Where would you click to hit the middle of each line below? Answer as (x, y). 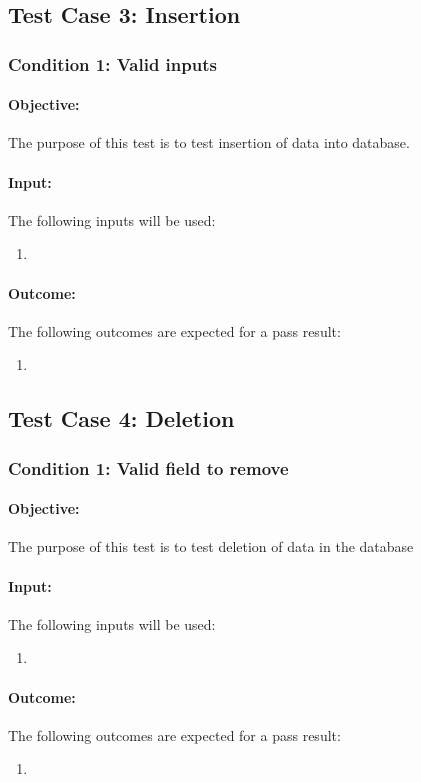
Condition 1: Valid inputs (112, 63)
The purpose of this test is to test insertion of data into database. (209, 142)
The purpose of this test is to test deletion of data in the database (211, 546)
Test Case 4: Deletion (121, 418)
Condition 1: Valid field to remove (148, 467)
